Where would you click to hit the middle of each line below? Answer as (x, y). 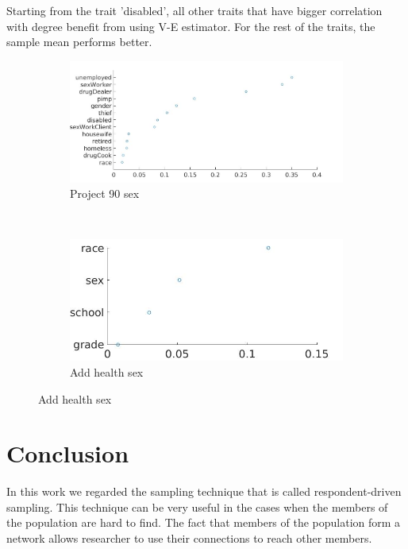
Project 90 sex (105, 193)
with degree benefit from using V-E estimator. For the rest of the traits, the (191, 26)
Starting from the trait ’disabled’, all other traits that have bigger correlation (194, 10)
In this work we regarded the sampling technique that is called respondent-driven (204, 491)
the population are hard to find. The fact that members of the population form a (204, 522)
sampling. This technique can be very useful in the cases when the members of (197, 506)
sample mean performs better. (79, 42)
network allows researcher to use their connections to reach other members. (189, 538)
